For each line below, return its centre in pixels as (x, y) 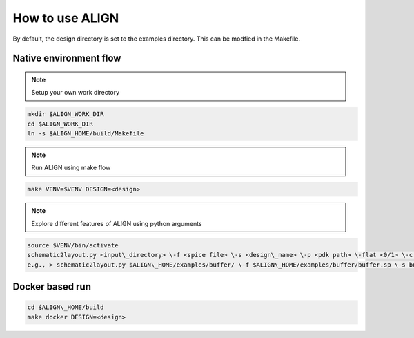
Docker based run (52, 287)
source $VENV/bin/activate (73, 245)
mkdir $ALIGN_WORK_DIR (66, 114)
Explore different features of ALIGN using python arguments (117, 223)
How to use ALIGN (66, 18)
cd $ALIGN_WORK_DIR (60, 124)
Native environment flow (67, 58)
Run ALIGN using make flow (71, 168)
